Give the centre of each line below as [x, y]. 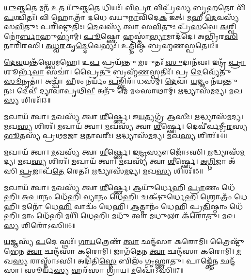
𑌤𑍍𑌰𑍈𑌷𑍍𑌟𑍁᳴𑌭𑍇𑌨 [227, 241]
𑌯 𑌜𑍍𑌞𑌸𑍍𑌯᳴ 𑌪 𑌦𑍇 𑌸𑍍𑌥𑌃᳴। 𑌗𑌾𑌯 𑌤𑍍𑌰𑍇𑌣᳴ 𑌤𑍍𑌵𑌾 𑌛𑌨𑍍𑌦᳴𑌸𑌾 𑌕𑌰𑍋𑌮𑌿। [106, 241]
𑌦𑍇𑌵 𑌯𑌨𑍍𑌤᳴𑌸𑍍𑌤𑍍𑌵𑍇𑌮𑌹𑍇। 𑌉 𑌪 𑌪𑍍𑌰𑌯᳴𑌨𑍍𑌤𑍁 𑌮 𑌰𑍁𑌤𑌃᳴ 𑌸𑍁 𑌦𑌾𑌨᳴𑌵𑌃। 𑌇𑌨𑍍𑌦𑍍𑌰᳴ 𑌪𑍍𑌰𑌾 [125, 61]
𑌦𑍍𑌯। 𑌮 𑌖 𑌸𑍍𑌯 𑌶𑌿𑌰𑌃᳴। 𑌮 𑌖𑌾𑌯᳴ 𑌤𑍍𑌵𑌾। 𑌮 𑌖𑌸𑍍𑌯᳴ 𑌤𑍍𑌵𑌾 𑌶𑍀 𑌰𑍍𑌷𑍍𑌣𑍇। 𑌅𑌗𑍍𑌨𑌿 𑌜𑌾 [115, 161]
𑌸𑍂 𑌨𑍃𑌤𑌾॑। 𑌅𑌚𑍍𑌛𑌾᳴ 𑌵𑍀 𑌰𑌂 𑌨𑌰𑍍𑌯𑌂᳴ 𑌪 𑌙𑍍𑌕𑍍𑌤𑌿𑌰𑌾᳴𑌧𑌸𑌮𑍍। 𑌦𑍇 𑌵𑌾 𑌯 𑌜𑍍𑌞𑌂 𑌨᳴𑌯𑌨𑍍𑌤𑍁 [121, 81]
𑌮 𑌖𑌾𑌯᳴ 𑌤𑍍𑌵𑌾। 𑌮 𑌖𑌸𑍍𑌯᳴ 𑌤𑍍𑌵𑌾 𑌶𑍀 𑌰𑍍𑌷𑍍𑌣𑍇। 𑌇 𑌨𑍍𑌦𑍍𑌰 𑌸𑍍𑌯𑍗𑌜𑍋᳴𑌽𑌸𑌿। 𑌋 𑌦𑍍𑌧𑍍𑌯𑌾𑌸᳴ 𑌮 [124, 151]
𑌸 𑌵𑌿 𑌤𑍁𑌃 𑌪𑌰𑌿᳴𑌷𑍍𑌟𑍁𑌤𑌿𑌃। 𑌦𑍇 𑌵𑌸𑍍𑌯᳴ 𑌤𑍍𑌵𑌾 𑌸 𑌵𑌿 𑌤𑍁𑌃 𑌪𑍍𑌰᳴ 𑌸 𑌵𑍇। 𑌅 [116, 26]
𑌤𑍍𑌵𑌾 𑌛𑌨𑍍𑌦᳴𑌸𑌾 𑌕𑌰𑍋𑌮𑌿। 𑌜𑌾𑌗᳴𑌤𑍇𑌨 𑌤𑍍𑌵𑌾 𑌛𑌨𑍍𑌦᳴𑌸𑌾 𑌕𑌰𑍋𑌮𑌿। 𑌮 [134, 251]
